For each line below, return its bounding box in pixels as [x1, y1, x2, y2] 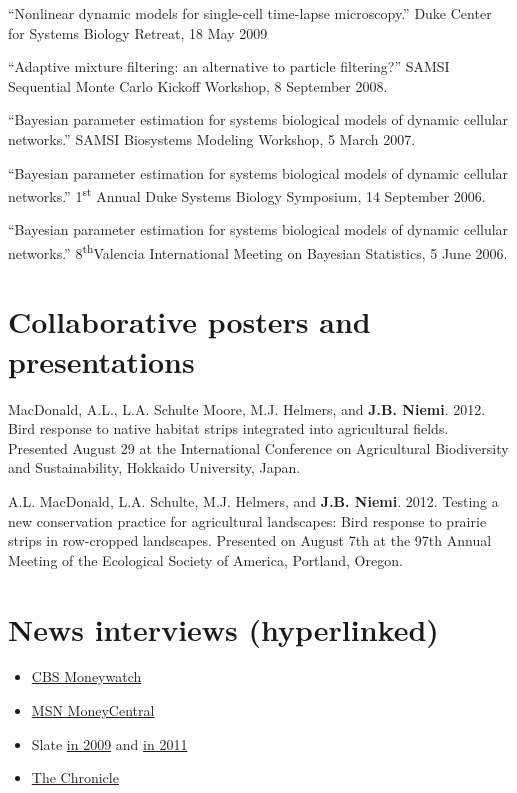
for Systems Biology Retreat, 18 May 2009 [8, 22, 268, 43]
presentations [8, 340, 195, 381]
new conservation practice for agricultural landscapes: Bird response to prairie [8, 510, 487, 531]
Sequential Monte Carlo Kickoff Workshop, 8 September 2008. [8, 75, 388, 96]
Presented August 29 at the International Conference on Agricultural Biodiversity [8, 437, 509, 458]
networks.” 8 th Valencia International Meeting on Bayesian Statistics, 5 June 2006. [8, 240, 508, 263]
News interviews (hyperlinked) [8, 608, 439, 649]
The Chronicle [31, 767, 119, 788]
